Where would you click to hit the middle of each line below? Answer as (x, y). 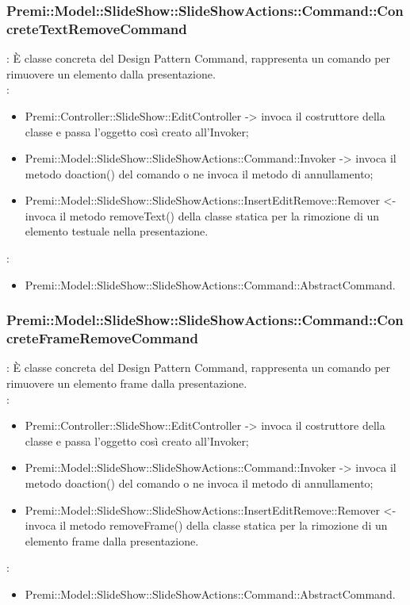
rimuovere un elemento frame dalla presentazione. (127, 383)
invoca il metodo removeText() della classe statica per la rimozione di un (202, 215)
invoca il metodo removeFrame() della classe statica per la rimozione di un (206, 525)
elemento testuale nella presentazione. (117, 231)
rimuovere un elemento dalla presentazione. (111, 73)
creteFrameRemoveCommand (102, 338)
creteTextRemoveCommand (97, 28)
